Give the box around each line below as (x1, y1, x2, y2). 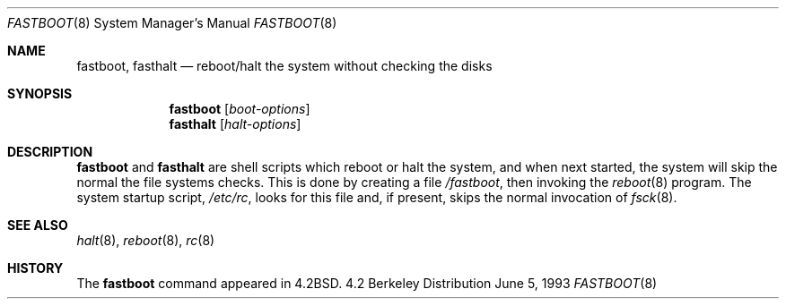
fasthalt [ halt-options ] (169, 116, 301, 132)
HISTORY (7, 260, 64, 276)
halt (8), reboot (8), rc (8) (76, 233, 215, 248)
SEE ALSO (7, 217, 68, 233)
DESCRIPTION (7, 144, 93, 159)
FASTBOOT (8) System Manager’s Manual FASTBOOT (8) (7, 15, 337, 30)
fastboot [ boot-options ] (169, 101, 310, 116)
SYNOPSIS (7, 86, 73, 101)
